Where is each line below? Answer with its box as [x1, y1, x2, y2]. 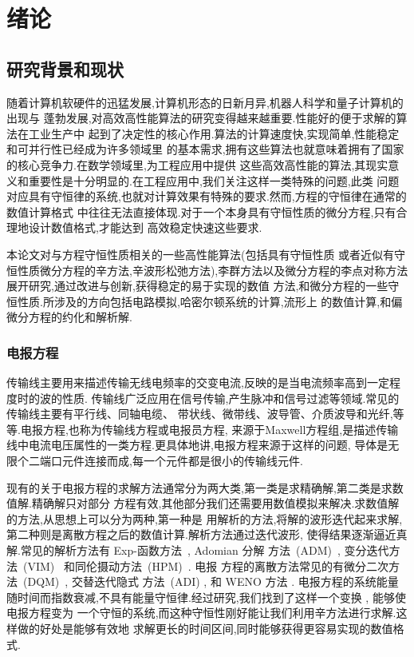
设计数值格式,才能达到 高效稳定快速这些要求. [28, 219, 262, 236]
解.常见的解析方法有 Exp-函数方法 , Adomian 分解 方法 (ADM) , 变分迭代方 [6, 542, 400, 559]
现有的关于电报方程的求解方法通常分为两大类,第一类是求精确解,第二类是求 [6, 479, 392, 496]
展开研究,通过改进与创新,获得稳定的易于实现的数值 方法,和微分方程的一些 [6, 277, 388, 294]
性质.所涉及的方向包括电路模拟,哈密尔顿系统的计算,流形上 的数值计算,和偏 [17, 293, 403, 309]
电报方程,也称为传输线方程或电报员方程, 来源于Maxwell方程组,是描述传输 [20, 420, 399, 437]
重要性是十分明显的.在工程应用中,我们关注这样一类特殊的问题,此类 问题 [28, 172, 400, 189]
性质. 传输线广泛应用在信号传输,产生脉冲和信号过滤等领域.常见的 [61, 389, 400, 406]
